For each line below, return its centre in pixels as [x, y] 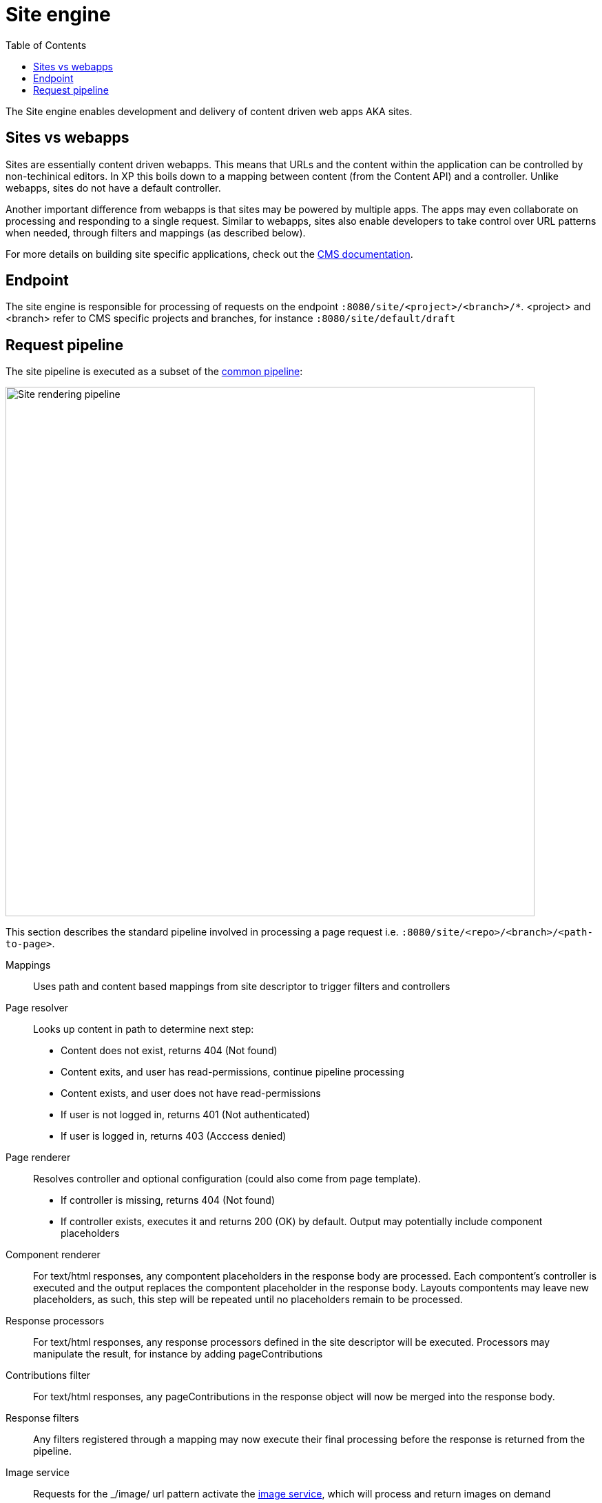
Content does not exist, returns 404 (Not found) [169, 1051]
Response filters [42, 1418]
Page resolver [37, 1008]
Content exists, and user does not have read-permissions [191, 1093]
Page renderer [38, 1158]
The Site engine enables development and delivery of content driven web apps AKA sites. [209, 111]
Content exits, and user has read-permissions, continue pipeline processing [232, 1072]
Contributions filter [48, 1375]
